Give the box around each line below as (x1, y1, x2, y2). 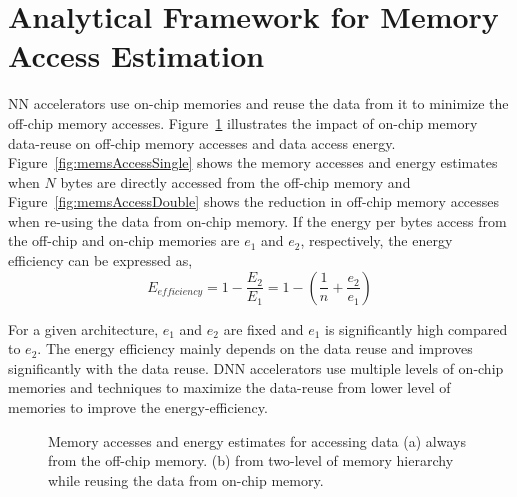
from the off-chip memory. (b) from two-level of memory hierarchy (48, 450, 454, 471)
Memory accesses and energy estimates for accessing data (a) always (48, 430, 466, 451)
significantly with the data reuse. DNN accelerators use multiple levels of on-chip (8, 357, 504, 378)
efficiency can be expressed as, (8, 250, 193, 271)
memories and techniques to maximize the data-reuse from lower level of (8, 377, 451, 398)
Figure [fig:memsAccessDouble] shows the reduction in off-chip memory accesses (8, 191, 500, 212)
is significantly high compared (325, 318, 508, 339)
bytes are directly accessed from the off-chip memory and (60, 171, 411, 192)
